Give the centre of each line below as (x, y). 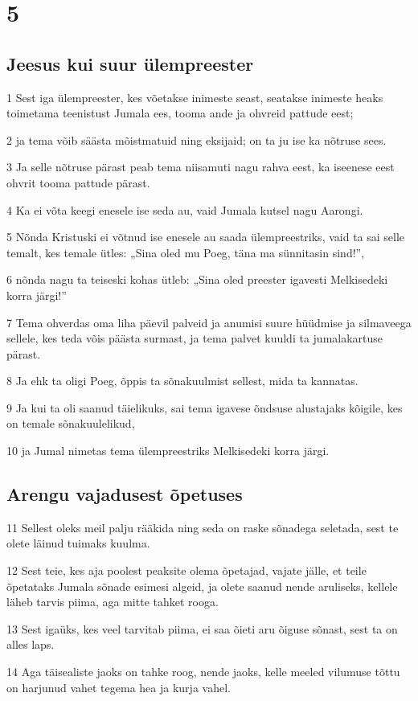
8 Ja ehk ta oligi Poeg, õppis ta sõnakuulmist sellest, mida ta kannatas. (182, 381)
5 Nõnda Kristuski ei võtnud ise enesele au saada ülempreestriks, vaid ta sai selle (206, 237)
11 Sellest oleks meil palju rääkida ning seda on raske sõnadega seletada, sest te (203, 527)
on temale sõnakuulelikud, (71, 423)
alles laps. (31, 644)
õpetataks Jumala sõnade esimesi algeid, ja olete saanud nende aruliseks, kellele (202, 586)
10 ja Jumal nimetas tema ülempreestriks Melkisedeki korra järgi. (168, 451)
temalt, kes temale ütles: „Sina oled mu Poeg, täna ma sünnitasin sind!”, (186, 252)
